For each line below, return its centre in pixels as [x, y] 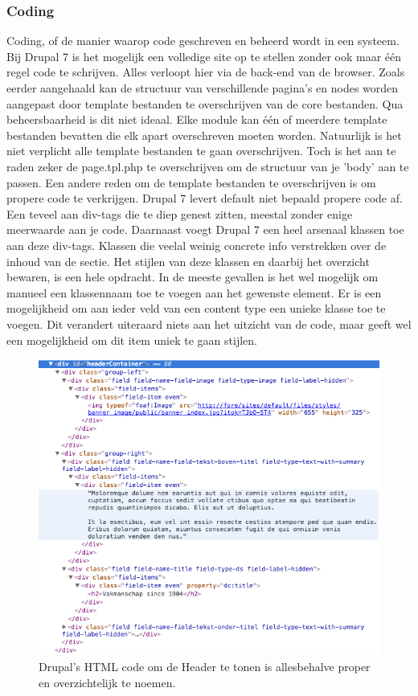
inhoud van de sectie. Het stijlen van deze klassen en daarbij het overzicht [188, 261]
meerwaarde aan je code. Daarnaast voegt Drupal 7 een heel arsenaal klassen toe [205, 229]
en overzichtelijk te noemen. [107, 682]
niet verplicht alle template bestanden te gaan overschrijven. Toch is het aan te [201, 151]
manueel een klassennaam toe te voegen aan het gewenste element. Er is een [194, 292]
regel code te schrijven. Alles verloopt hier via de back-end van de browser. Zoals [206, 72]
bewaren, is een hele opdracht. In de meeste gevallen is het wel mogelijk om [193, 277]
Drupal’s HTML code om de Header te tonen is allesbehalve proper [205, 666]
